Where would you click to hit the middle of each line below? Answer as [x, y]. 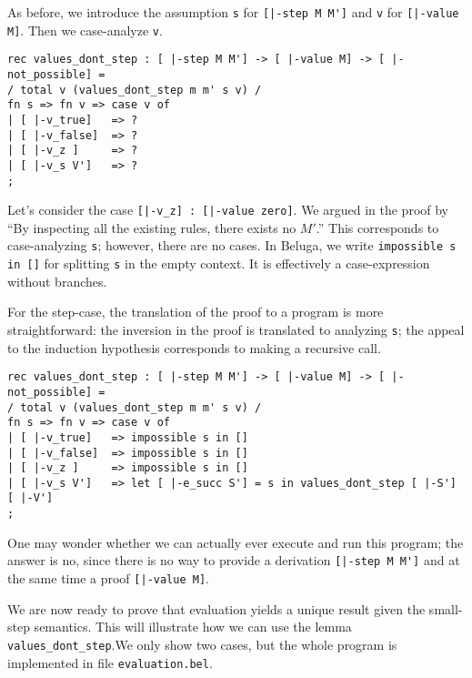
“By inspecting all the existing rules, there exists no [152, 227]
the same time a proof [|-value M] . [108, 578]
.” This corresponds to [377, 227]
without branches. [57, 281]
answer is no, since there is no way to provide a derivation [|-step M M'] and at [234, 560]
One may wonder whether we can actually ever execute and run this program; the [236, 542]
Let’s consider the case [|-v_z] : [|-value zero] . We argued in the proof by [228, 210]
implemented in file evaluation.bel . [110, 662]
